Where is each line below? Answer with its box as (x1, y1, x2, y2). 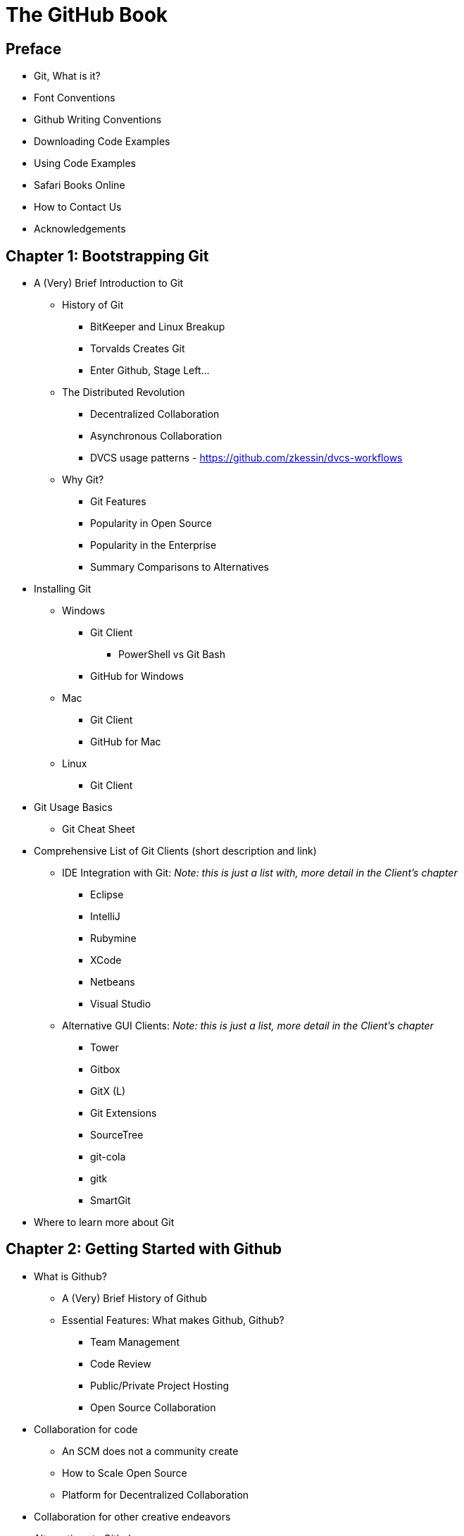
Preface (6, 39, 62, 58)
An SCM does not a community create (62, 1444, 239, 1457)
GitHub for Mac (90, 736, 161, 748)
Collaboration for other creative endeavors (34, 1510, 231, 1523)
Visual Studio (90, 998, 151, 1010)
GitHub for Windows (90, 670, 184, 683)
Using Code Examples (34, 157, 136, 170)
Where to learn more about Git (34, 1216, 175, 1229)
